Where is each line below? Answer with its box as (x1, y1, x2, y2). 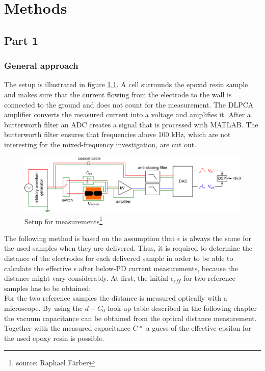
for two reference (183, 273, 235, 283)
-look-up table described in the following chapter (105, 303, 257, 313)
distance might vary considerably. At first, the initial (4, 273, 168, 283)
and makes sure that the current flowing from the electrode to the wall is (4, 89, 232, 99)
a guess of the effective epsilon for (146, 323, 251, 333)
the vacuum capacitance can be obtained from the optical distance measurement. (4, 312, 257, 323)
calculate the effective (4, 262, 71, 273)
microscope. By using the (4, 303, 83, 313)
